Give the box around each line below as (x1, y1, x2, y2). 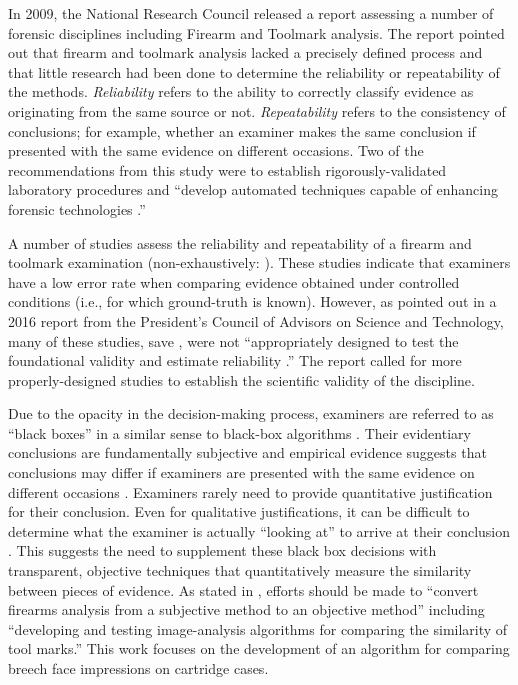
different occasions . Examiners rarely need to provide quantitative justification (8, 481, 493, 502)
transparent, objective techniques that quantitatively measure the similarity (8, 560, 472, 581)
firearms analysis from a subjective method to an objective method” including (8, 599, 485, 620)
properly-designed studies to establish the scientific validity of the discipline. (8, 369, 475, 390)
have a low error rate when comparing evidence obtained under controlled (8, 271, 460, 292)
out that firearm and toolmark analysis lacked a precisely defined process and (8, 42, 483, 63)
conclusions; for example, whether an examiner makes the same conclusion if (8, 120, 476, 141)
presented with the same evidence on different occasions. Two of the (8, 140, 424, 161)
